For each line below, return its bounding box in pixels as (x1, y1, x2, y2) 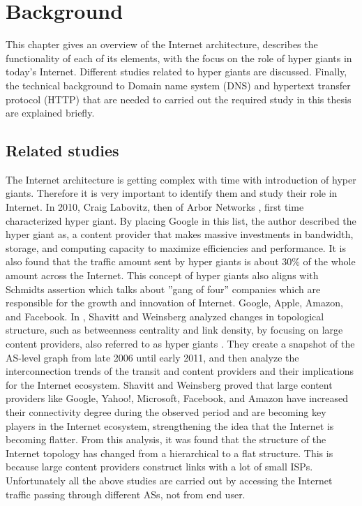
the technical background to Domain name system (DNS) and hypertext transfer (6, 77, 351, 92)
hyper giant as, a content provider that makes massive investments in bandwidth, (6, 227, 354, 241)
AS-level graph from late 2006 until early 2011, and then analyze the (6, 350, 299, 364)
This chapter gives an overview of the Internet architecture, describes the (6, 37, 318, 52)
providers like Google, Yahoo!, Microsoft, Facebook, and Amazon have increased (6, 391, 349, 405)
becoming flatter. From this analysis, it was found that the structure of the (6, 432, 326, 447)
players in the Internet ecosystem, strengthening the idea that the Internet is (6, 418, 334, 433)
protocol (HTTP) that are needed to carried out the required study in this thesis (6, 91, 352, 106)
